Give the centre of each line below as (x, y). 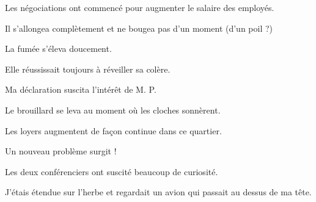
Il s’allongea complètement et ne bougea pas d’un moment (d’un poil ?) (139, 28)
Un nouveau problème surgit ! (61, 151)
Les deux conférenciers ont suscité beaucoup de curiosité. (112, 171)
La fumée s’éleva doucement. (58, 49)
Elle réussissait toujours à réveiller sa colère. (88, 69)
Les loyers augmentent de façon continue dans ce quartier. (113, 130)
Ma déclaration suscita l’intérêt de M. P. (81, 89)
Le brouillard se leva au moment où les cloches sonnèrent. (113, 110)
